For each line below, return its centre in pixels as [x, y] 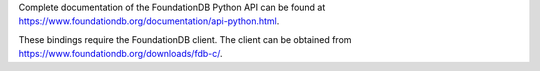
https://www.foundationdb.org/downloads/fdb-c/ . [121, 54]
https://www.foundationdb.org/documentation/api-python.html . [149, 21]
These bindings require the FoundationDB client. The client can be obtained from [185, 39]
